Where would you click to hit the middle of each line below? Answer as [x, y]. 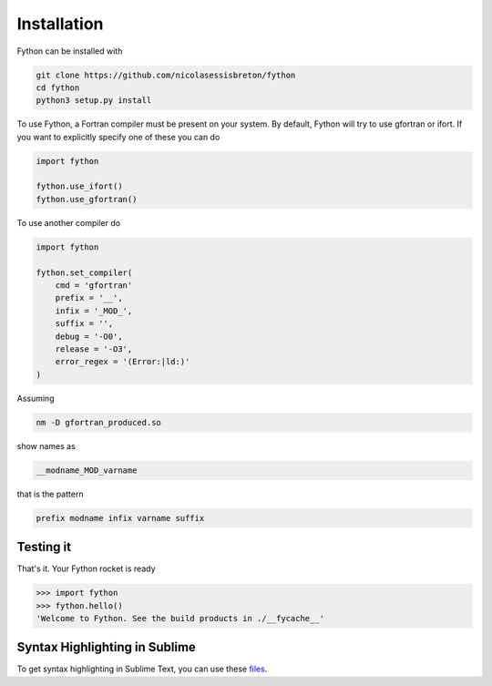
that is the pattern [50, 494]
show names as [46, 445]
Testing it [44, 547]
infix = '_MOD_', [94, 311]
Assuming [36, 398]
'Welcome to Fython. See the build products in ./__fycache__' [180, 618]
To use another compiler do [69, 222]
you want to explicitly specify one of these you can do [118, 137]
